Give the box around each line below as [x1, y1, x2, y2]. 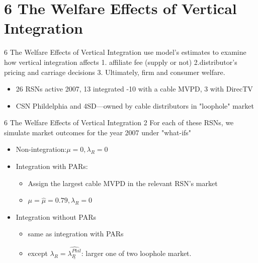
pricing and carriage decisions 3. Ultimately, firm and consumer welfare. [4, 66, 225, 77]
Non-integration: [16, 144, 67, 154]
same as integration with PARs [28, 228, 124, 239]
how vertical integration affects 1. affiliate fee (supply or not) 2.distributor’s [4, 56, 237, 67]
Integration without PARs [16, 211, 96, 222]
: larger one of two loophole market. [81, 247, 192, 258]
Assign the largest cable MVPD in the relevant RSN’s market [28, 178, 218, 188]
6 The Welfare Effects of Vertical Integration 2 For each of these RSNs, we [4, 117, 234, 128]
